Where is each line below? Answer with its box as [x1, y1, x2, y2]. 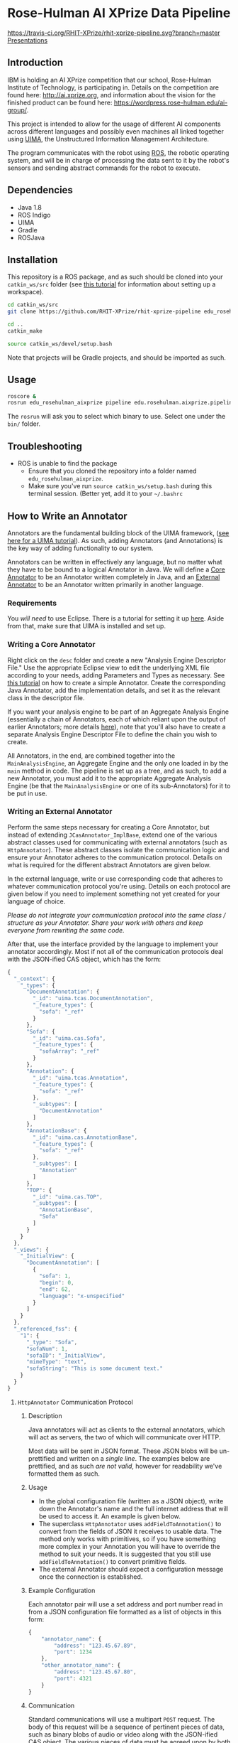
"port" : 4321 [53, 1675, 92, 1682]
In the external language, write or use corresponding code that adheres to [7, 874, 223, 883]
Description [28, 1411, 62, 1420]
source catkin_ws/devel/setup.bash [7, 340, 113, 348]
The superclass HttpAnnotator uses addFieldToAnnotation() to [38, 1519, 222, 1528]
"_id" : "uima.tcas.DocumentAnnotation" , [33, 995, 154, 1002]
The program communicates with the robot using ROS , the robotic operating [7, 148, 229, 157]
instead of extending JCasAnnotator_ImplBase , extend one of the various [7, 830, 217, 839]
